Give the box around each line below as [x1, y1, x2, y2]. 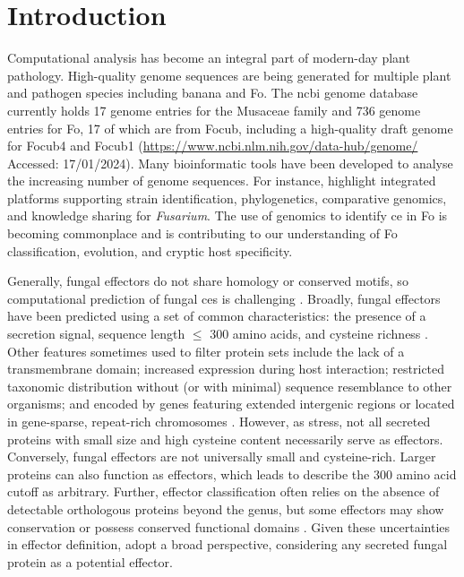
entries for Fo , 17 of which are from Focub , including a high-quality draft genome [7, 118, 453, 137]
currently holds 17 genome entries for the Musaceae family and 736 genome [7, 100, 421, 119]
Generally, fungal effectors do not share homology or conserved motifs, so [7, 271, 408, 290]
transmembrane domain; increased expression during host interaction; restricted [7, 359, 445, 378]
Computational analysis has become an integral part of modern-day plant [7, 48, 410, 67]
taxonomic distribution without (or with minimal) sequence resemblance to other [7, 376, 452, 395]
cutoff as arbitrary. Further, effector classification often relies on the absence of [7, 482, 440, 501]
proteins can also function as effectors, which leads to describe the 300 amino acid [7, 464, 457, 483]
